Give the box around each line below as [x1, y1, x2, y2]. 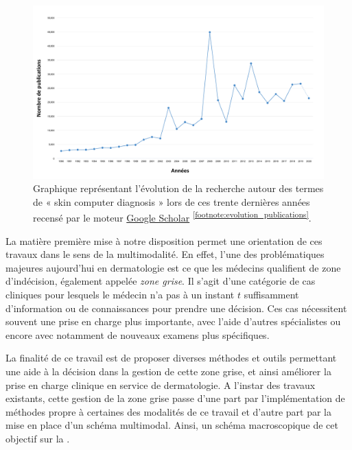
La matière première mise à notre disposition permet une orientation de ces [5, 233, 322, 248]
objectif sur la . [5, 431, 70, 445]
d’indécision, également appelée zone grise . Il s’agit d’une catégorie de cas [5, 274, 316, 288]
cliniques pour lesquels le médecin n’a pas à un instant [5, 287, 235, 301]
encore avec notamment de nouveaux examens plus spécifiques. [5, 327, 270, 342]
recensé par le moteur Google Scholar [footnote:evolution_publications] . [33, 209, 312, 225]
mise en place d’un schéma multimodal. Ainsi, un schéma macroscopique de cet [5, 418, 338, 432]
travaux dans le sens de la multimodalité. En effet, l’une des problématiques [5, 247, 325, 261]
